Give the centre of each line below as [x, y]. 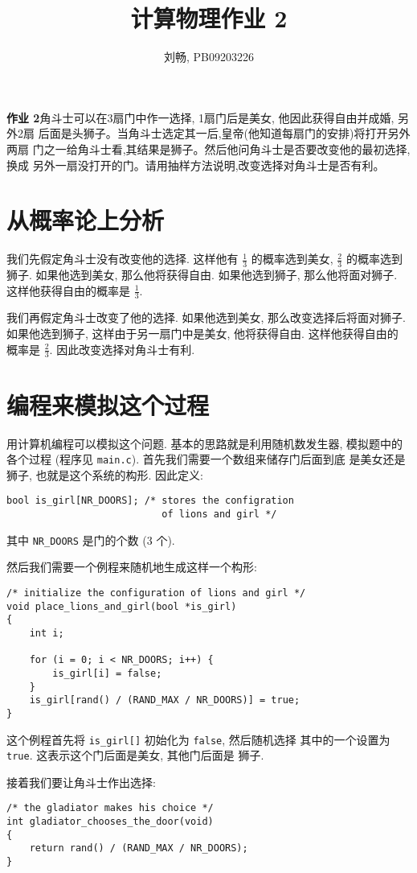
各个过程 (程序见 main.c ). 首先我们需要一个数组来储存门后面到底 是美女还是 [206, 459]
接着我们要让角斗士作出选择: [81, 782]
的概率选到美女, [292, 259]
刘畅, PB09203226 [209, 57]
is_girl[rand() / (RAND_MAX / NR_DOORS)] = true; [165, 700]
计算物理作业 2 [209, 18]
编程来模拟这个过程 [108, 404]
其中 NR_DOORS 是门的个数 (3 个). [91, 539]
